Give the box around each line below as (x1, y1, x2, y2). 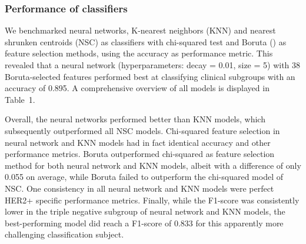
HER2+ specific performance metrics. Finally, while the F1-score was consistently (5, 193, 300, 206)
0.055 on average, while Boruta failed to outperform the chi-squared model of (5, 171, 283, 183)
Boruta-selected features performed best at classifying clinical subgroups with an (5, 70, 295, 82)
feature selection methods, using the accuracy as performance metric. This (5, 47, 273, 59)
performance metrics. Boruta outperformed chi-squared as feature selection (5, 148, 275, 160)
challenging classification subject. (5, 228, 124, 240)
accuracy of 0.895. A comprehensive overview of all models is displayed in (5, 82, 270, 94)
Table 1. (5, 93, 35, 105)
